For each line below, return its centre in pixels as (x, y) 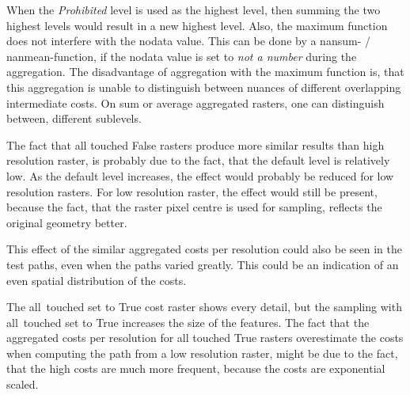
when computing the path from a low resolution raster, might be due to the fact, (202, 353)
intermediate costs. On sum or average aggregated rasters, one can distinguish (196, 103)
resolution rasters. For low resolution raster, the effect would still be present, (192, 191)
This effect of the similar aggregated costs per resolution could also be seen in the (204, 249)
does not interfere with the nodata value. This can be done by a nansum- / (188, 41)
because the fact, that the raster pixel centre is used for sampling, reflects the (194, 207)
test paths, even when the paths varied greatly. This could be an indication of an (203, 264)
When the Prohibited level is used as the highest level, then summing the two (194, 9)
